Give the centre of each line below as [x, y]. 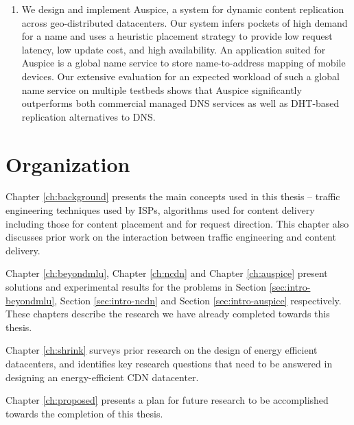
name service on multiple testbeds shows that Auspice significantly [162, 89]
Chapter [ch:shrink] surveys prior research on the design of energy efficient [162, 350]
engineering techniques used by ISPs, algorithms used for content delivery [160, 210]
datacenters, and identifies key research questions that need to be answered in [169, 363]
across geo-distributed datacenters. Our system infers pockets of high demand [185, 22]
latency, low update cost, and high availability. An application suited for [174, 49]
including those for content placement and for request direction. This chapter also [177, 223]
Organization [68, 163]
